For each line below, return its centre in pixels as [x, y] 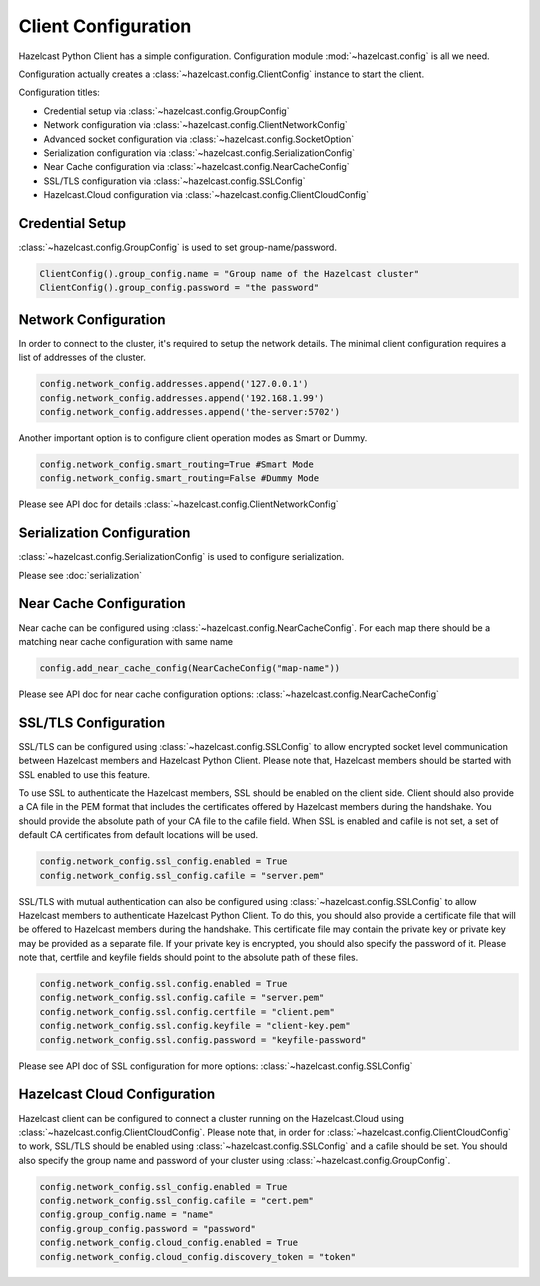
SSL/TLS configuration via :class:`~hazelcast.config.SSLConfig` [174, 181]
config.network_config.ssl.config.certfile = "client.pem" [187, 1011]
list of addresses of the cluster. [82, 357]
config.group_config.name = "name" [126, 1214]
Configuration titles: [59, 92]
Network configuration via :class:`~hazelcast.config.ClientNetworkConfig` [196, 125]
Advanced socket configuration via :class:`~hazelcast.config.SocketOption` [199, 139]
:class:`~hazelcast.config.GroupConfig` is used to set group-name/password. [177, 247]
